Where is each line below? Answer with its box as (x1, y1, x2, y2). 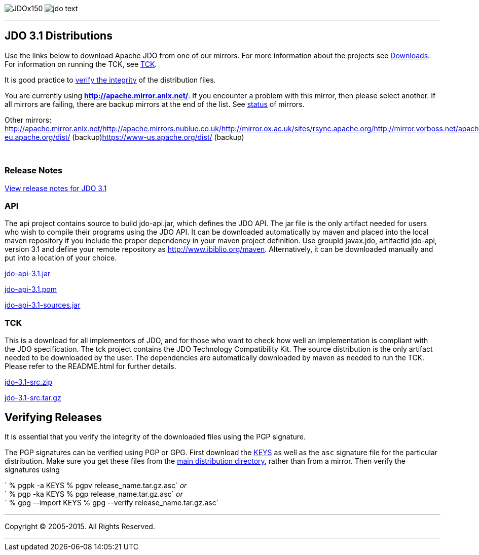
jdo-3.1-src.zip (5, 378, 53, 387)
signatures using (5, 465, 60, 474)
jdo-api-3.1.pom (5, 285, 57, 294)
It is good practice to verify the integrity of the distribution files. (5, 75, 216, 84)
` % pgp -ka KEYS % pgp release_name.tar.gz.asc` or (5, 489, 183, 498)
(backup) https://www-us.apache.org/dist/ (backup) (72, 132, 244, 141)
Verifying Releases (5, 411, 102, 424)
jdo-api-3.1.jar (5, 269, 51, 278)
